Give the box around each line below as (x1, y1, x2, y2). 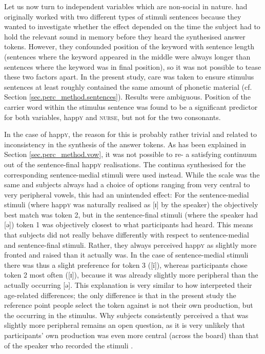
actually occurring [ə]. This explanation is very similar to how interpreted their (4, 280, 252, 290)
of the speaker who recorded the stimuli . (4, 340, 133, 350)
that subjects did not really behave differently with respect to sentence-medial (4, 229, 249, 240)
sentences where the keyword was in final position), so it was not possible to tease (4, 61, 261, 72)
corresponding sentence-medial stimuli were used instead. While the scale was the (4, 169, 260, 180)
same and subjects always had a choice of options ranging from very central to (4, 179, 250, 190)
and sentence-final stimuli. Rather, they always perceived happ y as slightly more (4, 239, 257, 250)
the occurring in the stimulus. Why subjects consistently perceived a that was (4, 309, 249, 320)
